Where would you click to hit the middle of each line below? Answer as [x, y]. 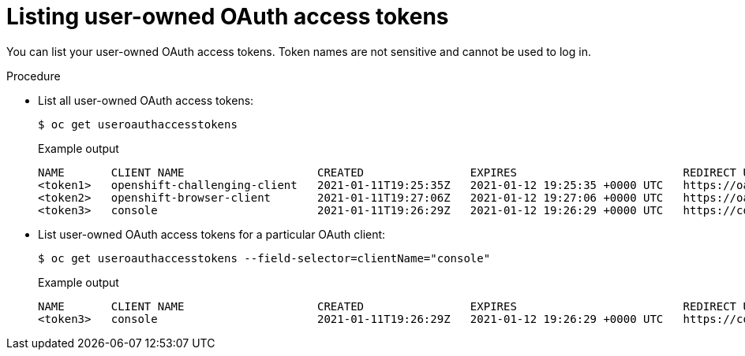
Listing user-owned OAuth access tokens [228, 17]
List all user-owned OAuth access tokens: [146, 100]
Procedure [34, 76]
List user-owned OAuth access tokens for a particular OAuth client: [212, 234]
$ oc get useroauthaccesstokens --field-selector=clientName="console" [264, 258]
